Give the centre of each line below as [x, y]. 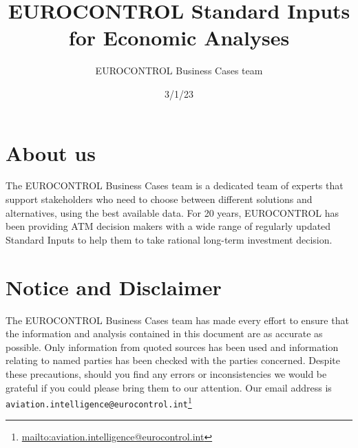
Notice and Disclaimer [114, 287]
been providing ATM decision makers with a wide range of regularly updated [168, 226]
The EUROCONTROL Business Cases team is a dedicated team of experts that [175, 185]
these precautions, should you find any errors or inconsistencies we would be [166, 373]
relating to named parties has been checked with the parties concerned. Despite [173, 360]
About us [51, 152]
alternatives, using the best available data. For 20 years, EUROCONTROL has [172, 212]
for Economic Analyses [179, 38]
